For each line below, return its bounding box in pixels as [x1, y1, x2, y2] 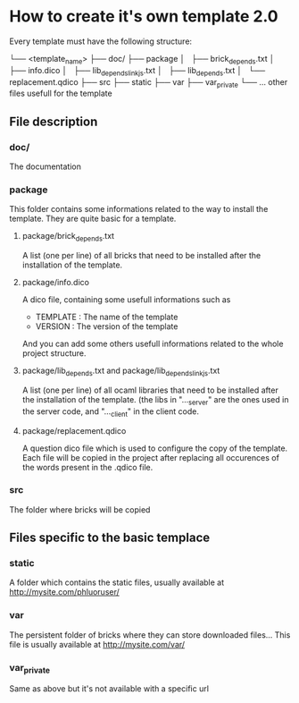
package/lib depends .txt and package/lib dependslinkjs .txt [21, 365, 220, 377]
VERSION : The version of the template [35, 321, 179, 332]
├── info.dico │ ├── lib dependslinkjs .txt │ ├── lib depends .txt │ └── [9, 64, 266, 78]
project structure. [21, 348, 87, 359]
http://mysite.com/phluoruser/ [9, 587, 120, 597]
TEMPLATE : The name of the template [35, 311, 179, 323]
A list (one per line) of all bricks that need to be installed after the [21, 250, 262, 261]
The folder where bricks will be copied [9, 504, 151, 515]
